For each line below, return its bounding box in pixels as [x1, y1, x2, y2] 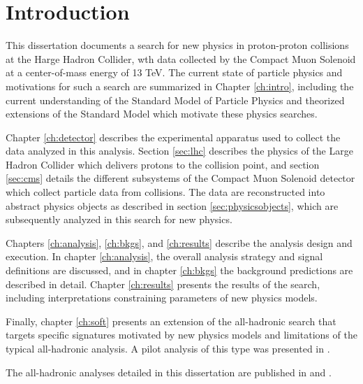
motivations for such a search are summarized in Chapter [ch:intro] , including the [6, 78, 354, 93]
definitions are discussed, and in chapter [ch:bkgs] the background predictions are [6, 263, 353, 278]
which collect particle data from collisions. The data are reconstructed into [6, 185, 325, 199]
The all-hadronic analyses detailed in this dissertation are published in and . [6, 364, 332, 379]
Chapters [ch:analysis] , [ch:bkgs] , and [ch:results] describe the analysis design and [6, 235, 353, 250]
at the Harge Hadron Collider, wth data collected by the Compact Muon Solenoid [6, 51, 356, 66]
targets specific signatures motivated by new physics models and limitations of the [6, 327, 357, 342]
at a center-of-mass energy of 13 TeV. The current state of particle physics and [6, 65, 343, 80]
